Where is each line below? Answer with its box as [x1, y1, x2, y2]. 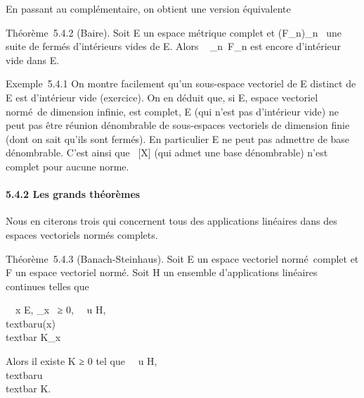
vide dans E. [6, 52, 60, 67]
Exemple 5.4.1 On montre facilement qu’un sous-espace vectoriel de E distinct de [6, 76, 356, 91]
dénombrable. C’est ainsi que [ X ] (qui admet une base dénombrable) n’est [6, 145, 328, 160]
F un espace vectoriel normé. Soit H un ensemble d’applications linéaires [6, 265, 318, 280]
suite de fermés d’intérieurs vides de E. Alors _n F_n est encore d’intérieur [6, 39, 342, 54]
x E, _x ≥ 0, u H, [15, 302, 106, 317]
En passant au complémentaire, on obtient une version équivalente [6, 1, 291, 15]
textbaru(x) [6, 316, 56, 330]
